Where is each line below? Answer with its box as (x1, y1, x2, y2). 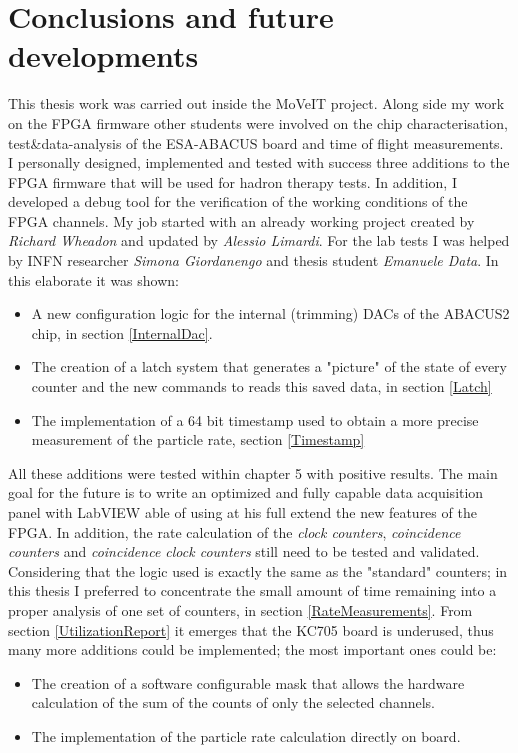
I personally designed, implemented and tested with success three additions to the (8, 152, 510, 173)
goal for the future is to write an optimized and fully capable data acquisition (8, 482, 484, 503)
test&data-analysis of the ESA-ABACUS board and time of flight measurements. (8, 132, 504, 153)
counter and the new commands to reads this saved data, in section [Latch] (31, 376, 492, 397)
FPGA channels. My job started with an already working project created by (8, 210, 475, 231)
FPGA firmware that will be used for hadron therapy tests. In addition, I (8, 171, 457, 192)
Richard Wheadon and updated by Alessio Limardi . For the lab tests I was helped (8, 230, 510, 251)
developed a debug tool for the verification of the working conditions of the (8, 191, 468, 212)
